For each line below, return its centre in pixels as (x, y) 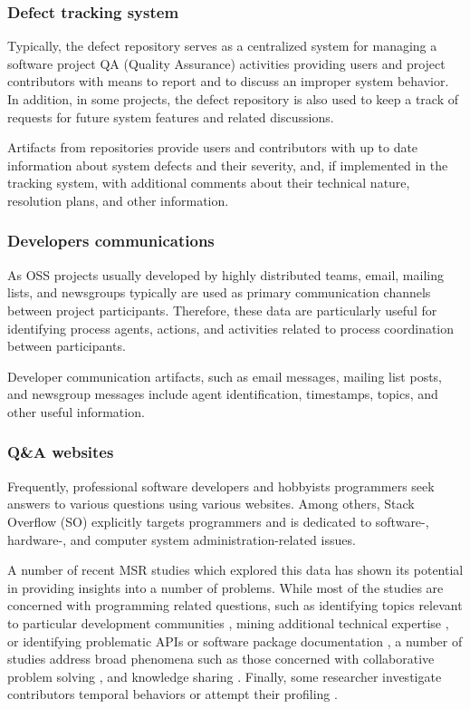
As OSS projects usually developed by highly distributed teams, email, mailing (225, 274)
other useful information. (76, 411)
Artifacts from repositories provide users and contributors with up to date (213, 147)
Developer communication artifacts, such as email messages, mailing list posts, (225, 376)
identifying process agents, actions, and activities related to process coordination (231, 328)
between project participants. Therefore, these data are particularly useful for (222, 310)
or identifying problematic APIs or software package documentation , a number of (235, 641)
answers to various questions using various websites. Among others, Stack (211, 504)
